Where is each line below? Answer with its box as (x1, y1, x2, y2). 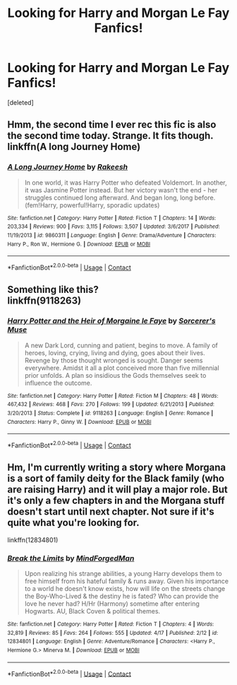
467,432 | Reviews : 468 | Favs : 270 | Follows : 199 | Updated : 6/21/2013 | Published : (7, 401, 215, 408)
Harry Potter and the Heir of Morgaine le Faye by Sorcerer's (7, 316, 217, 326)
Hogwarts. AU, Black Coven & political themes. (24, 606, 161, 615)
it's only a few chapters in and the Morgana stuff (7, 495, 225, 507)
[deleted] (7, 98, 34, 107)
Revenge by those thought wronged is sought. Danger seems (24, 356, 203, 364)
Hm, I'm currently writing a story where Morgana (7, 461, 226, 473)
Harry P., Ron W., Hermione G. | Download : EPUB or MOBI (7, 241, 150, 248)
